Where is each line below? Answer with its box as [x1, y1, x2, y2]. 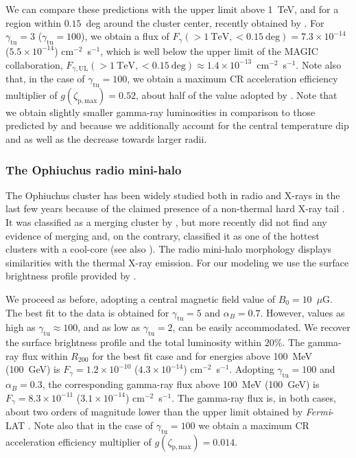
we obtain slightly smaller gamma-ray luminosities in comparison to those [5, 104, 316, 119]
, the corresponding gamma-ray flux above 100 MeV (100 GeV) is [42, 377, 320, 391]
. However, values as [260, 305, 345, 319]
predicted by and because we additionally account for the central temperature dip [5, 118, 349, 133]
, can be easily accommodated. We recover [172, 320, 351, 334]
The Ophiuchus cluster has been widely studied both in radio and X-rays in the [5, 187, 340, 202]
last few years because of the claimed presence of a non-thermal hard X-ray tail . [5, 201, 345, 216]
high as [5, 320, 36, 334]
